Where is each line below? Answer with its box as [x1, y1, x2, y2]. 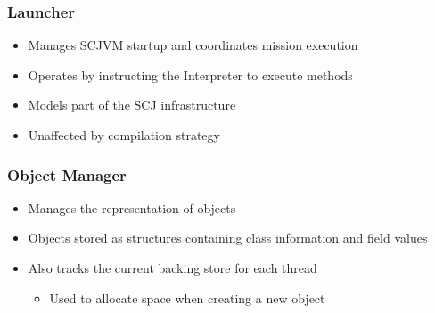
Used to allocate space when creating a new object [49, 288, 325, 307]
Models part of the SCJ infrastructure [28, 95, 236, 114]
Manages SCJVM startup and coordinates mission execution [28, 36, 358, 54]
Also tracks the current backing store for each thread [28, 259, 317, 276]
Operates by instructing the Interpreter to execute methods [28, 65, 353, 84]
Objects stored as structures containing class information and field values [28, 228, 428, 247]
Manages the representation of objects [28, 198, 236, 217]
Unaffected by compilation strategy [28, 126, 220, 144]
